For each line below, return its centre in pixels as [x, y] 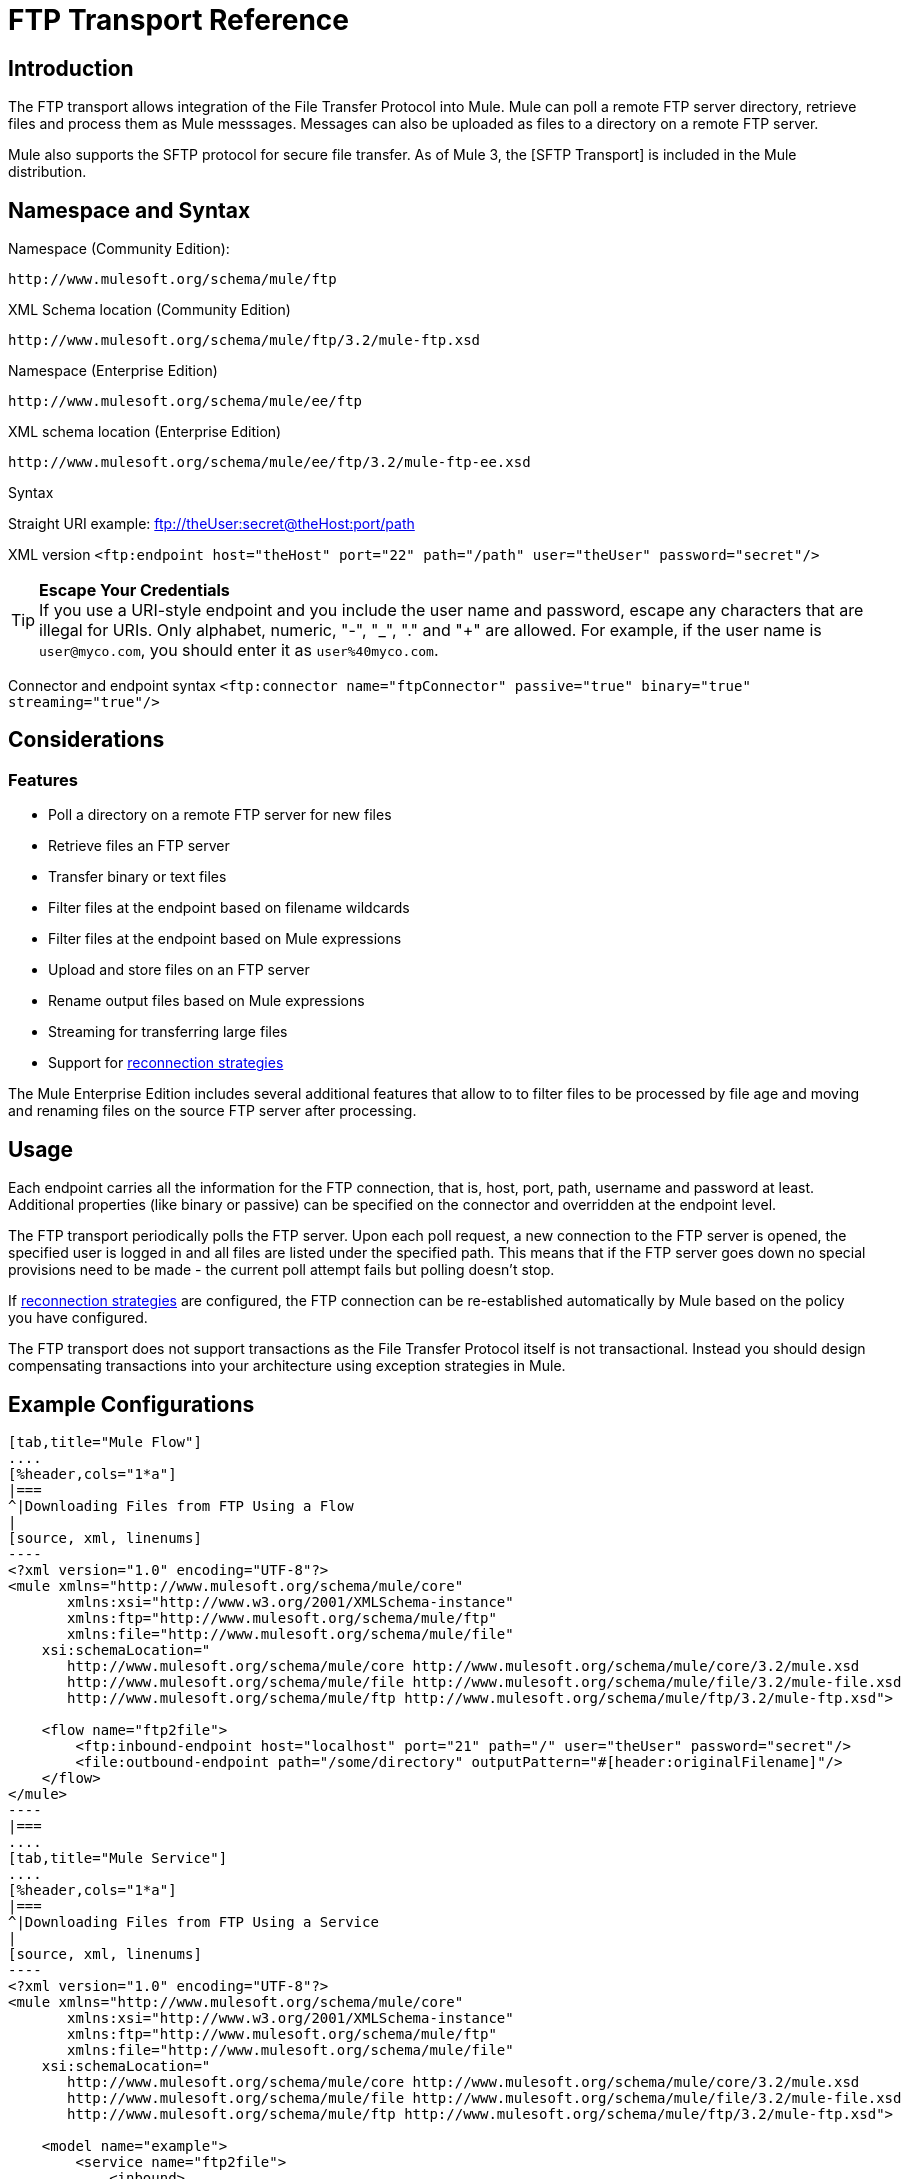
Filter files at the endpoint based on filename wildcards [229, 908]
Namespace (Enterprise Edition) [113, 371]
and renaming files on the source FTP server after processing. [212, 1111]
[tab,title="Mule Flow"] [105, 1441]
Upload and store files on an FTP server [179, 970]
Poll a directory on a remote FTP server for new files [220, 815]
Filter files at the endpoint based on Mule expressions [225, 939]
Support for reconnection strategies [166, 1063]
